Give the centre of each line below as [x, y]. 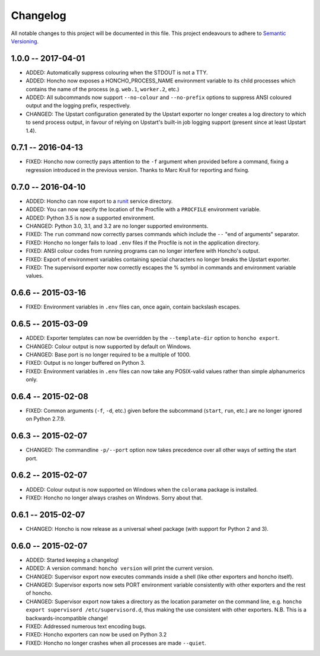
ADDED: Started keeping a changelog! [72, 560]
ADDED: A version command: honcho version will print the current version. [120, 568]
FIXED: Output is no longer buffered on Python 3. [85, 363]
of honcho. [39, 593]
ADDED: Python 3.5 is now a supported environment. [90, 218]
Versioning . [25, 41]
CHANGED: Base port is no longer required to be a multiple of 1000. [108, 354]
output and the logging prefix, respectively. [79, 106]
